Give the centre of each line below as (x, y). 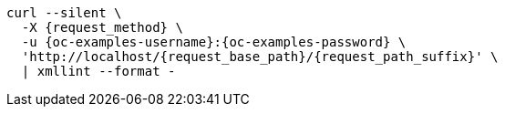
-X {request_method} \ (102, 27)
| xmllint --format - (98, 71)
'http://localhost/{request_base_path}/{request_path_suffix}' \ (260, 57)
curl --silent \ (64, 13)
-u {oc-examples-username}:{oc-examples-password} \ (214, 42)
